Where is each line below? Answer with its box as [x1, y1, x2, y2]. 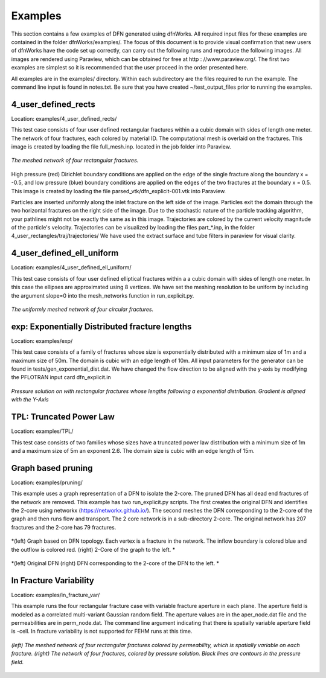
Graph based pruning [11, 462, 93, 473]
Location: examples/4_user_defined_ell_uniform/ [11, 264, 132, 271]
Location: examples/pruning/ [11, 479, 83, 486]
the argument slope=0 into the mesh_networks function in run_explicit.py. [11, 292, 194, 299]
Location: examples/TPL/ [11, 427, 74, 435]
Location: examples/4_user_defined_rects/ [11, 115, 117, 122]
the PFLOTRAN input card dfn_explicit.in [11, 374, 111, 381]
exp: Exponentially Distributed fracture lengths [11, 321, 192, 331]
